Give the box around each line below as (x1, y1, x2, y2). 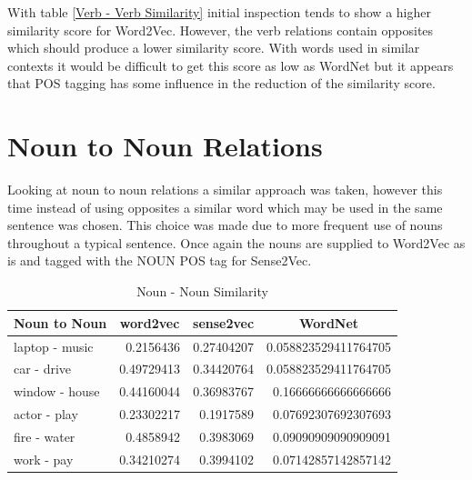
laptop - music (14, 336, 94, 355)
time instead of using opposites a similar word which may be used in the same (7, 197, 443, 216)
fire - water (14, 426, 75, 445)
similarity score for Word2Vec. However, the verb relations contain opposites (7, 20, 434, 39)
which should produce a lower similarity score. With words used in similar (7, 38, 420, 57)
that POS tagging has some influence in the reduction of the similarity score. (7, 74, 436, 93)
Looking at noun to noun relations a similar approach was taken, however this (7, 180, 443, 199)
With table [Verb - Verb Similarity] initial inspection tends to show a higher (7, 3, 431, 21)
